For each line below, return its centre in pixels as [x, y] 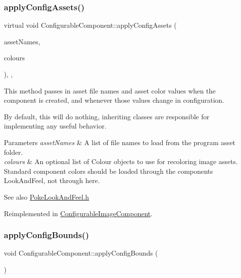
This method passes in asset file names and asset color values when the [110, 90]
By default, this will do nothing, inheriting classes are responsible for [107, 116]
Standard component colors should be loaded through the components [109, 171]
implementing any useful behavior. [55, 126]
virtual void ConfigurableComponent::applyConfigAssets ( [90, 25]
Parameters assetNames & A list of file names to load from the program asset [120, 142]
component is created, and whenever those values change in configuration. [114, 100]
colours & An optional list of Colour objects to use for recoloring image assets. [121, 161]
